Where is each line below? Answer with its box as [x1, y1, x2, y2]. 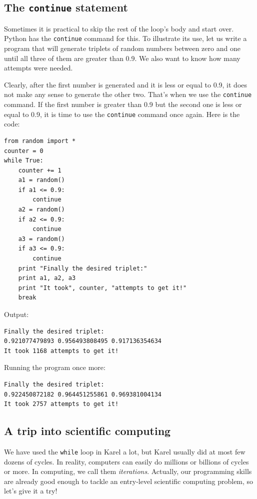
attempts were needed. [4, 62, 73, 73]
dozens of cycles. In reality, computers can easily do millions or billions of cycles [4, 456, 249, 466]
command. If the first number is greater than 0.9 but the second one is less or [4, 99, 242, 109]
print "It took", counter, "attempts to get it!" [18, 284, 187, 291]
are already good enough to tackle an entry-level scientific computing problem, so [4, 475, 253, 486]
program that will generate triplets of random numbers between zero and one [4, 43, 240, 53]
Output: [4, 309, 29, 319]
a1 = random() [18, 176, 65, 184]
